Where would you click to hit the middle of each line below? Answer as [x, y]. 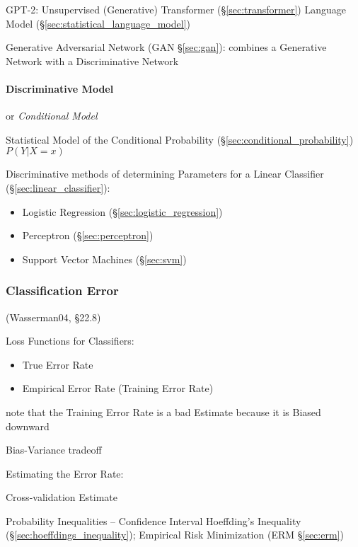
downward [28, 426]
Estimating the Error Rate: [65, 473]
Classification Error [62, 290]
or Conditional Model [52, 116]
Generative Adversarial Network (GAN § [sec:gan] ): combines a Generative [166, 47]
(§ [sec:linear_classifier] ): [58, 187]
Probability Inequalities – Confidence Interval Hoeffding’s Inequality [154, 520]
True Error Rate [58, 364]
